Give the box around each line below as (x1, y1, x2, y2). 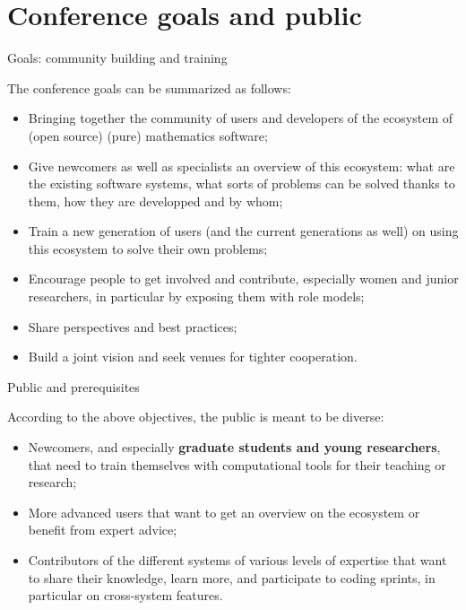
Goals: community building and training (7, 48, 228, 67)
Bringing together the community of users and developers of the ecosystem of (28, 109, 453, 127)
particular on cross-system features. (28, 586, 223, 605)
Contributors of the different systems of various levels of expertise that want (28, 551, 447, 569)
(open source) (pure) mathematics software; (28, 126, 268, 144)
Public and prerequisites (7, 377, 140, 396)
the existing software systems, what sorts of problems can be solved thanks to (28, 174, 455, 193)
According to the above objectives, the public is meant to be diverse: (7, 407, 384, 426)
